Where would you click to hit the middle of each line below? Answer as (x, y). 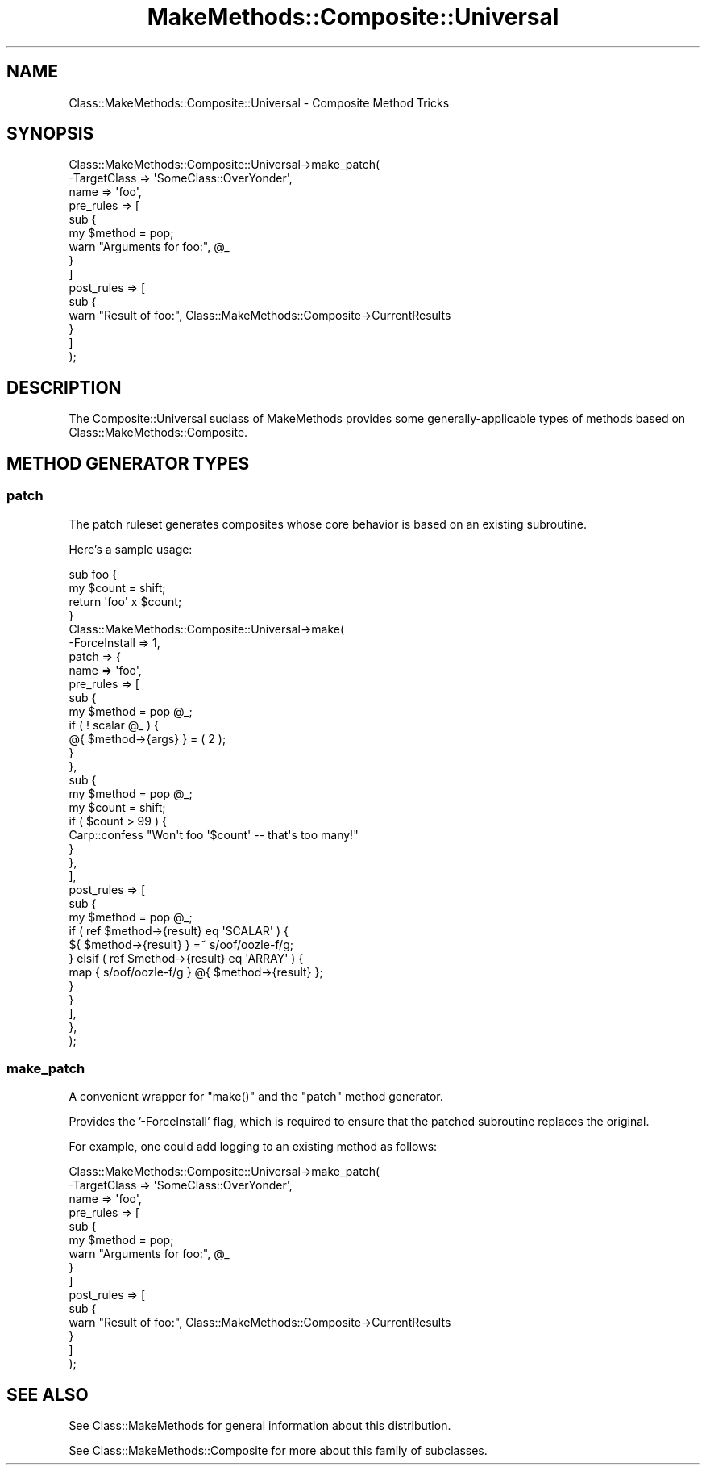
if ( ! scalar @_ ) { (114, 725)
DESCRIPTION (64, 387)
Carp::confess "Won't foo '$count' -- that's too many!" (214, 834)
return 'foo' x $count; (125, 601)
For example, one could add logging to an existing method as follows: (253, 1147)
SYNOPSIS (50, 134)
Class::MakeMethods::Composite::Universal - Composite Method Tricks (259, 102)
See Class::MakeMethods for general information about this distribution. (260, 1426)
